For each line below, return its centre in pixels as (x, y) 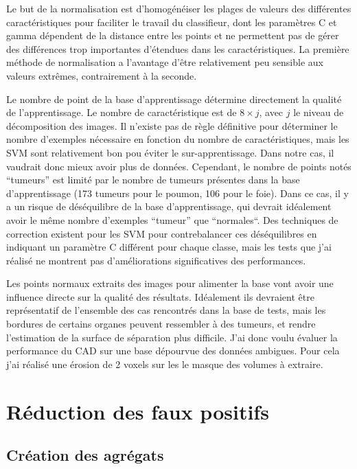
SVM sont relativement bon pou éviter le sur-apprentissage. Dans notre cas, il (170, 152)
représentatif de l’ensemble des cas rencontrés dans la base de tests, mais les (166, 310)
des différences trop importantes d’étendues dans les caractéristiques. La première (178, 48)
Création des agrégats (85, 455)
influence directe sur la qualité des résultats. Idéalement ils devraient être (160, 296)
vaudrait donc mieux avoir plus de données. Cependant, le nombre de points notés (179, 166)
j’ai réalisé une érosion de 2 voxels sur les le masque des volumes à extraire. (165, 364)
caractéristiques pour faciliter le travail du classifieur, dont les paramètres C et (172, 22)
